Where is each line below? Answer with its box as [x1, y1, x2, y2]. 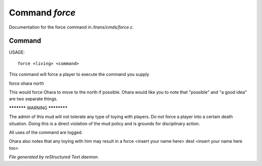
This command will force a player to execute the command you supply [9, 72, 149, 77]
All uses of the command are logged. [9, 129, 83, 135]
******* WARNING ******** [9, 105, 68, 111]
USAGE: [9, 49, 25, 55]
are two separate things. [9, 96, 58, 102]
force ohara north [9, 80, 44, 86]
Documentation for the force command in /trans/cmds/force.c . [9, 24, 134, 30]
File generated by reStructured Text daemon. [9, 154, 99, 160]
